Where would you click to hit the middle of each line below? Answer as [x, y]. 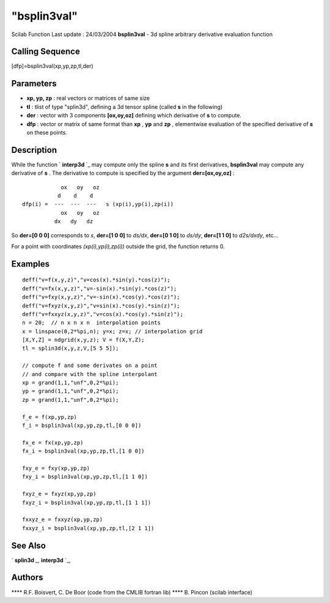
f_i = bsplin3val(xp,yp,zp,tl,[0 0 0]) [82, 425]
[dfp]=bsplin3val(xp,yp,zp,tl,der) [53, 66]
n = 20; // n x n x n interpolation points [92, 323]
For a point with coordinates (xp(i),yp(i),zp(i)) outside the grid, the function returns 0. [118, 246]
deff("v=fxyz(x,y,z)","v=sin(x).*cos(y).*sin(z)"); [101, 305]
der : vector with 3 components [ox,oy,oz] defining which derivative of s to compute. [134, 116]
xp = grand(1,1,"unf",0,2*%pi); [71, 383]
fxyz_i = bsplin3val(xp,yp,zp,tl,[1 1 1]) [87, 502]
